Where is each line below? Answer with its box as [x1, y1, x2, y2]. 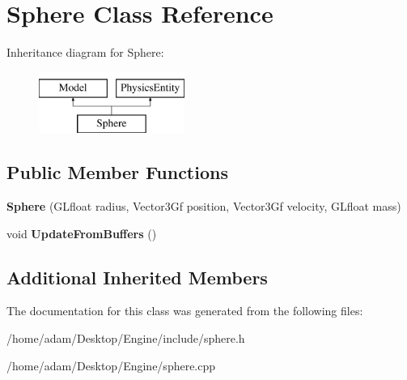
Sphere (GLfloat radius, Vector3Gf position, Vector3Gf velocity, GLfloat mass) [6, 198, 401, 215]
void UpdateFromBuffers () [6, 224, 157, 241]
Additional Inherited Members [6, 264, 268, 289]
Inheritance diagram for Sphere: [6, 44, 164, 61]
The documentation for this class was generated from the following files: [6, 302, 363, 319]
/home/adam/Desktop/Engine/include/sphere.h [6, 330, 245, 347]
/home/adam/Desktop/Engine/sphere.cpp [6, 357, 216, 374]
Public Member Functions [6, 160, 228, 185]
